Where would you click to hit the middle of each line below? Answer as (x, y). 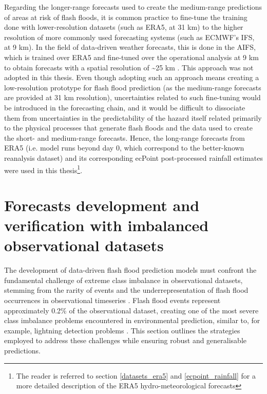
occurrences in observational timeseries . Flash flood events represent (112, 300)
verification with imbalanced (107, 225)
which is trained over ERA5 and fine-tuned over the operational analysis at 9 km (131, 57)
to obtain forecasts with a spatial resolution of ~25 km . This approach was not (129, 67)
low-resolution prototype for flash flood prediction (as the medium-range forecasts (133, 87)
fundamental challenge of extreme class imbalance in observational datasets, (123, 280)
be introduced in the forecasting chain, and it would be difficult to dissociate (125, 107)
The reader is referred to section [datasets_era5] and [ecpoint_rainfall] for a (136, 375)
